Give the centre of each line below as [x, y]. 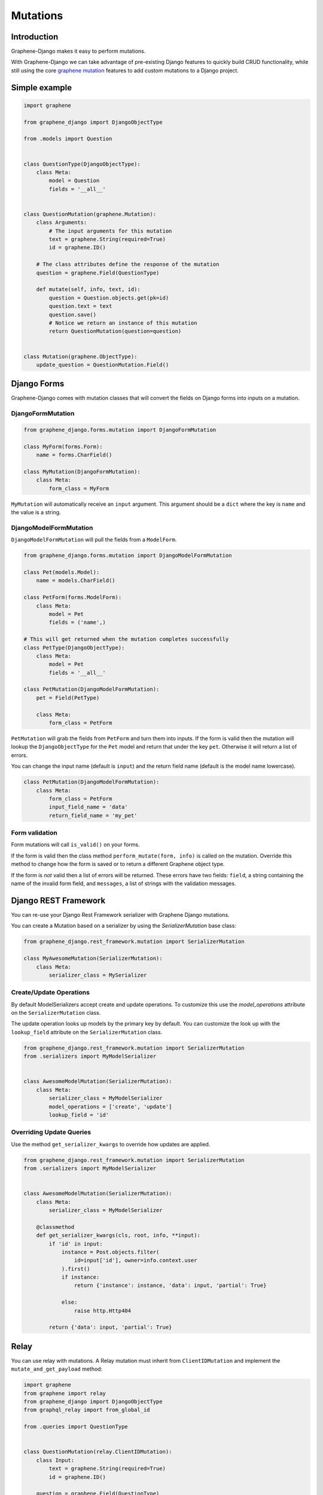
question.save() [73, 315]
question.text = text [80, 306]
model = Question [74, 181]
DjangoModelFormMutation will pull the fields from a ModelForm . [94, 540]
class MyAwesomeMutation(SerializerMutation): [93, 959]
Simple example [42, 88]
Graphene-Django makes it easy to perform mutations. [78, 51]
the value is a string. [36, 512]
